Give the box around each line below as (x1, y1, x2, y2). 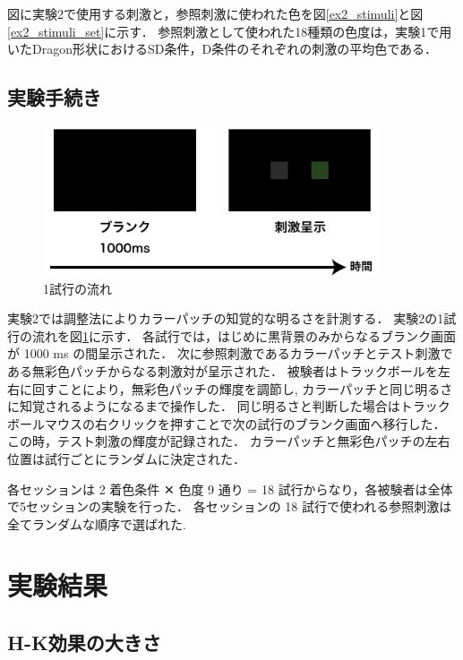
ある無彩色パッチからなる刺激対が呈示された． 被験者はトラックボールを (7, 361, 438, 380)
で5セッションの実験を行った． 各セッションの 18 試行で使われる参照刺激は (7, 497, 452, 516)
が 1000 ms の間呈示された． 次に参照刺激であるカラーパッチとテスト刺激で (7, 344, 453, 363)
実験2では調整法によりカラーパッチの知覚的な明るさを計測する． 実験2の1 (7, 309, 444, 328)
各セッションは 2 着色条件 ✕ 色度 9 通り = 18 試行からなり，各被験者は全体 (7, 479, 453, 498)
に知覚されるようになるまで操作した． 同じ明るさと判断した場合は (7, 397, 400, 416)
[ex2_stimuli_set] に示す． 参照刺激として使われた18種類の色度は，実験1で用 (7, 21, 452, 40)
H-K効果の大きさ (7, 629, 161, 656)
